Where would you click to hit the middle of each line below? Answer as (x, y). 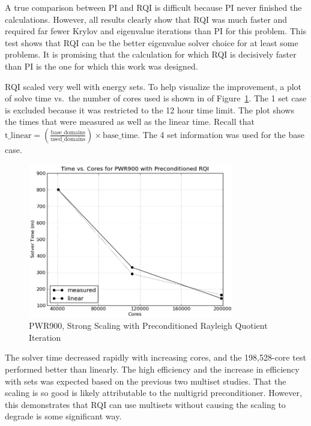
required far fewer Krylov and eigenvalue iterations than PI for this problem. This (156, 31)
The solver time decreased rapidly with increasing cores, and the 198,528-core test (155, 357)
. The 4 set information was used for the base (221, 134)
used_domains (68, 139)
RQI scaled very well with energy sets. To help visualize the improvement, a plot (153, 86)
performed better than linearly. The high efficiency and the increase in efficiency (152, 369)
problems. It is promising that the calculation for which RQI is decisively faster (151, 54)
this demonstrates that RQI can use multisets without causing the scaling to (145, 404)
